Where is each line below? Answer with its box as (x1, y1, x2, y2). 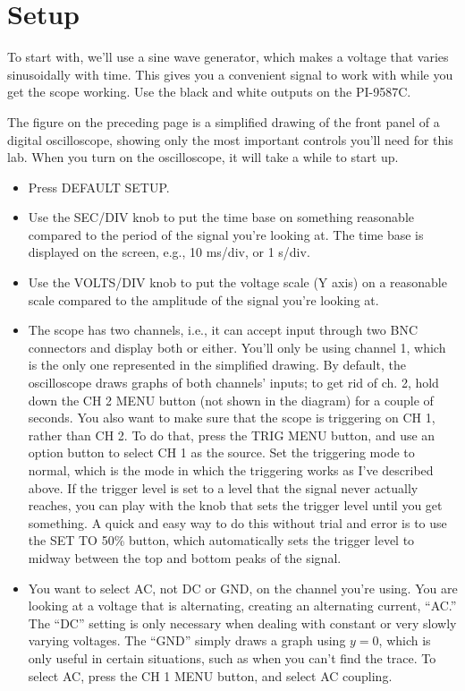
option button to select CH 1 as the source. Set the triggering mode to (28, 443, 415, 462)
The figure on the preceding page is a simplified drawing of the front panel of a (7, 112, 440, 131)
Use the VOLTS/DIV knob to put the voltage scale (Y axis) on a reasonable (28, 273, 447, 292)
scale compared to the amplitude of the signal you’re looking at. (28, 290, 379, 309)
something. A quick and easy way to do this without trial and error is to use (28, 513, 447, 532)
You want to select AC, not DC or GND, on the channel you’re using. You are (28, 578, 458, 597)
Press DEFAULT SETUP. (28, 177, 170, 196)
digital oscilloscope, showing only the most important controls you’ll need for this (7, 130, 453, 149)
